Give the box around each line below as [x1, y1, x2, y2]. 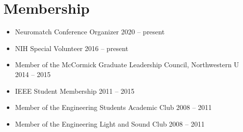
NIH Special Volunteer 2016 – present [15, 43, 129, 53]
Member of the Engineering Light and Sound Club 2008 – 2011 [15, 118, 205, 129]
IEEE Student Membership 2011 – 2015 [15, 85, 135, 96]
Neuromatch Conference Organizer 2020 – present [15, 26, 165, 37]
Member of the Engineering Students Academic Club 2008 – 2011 [15, 102, 212, 112]
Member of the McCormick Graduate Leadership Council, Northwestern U [15, 59, 239, 70]
